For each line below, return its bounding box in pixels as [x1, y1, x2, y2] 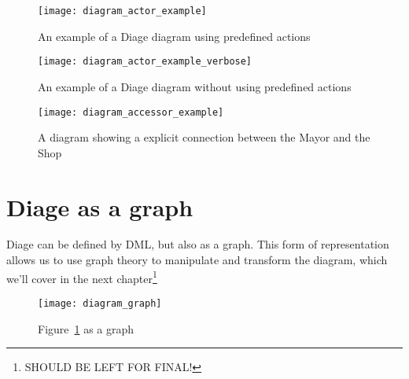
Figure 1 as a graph [38, 320, 134, 337]
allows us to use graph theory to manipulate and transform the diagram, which [6, 252, 388, 268]
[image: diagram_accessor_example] [38, 106, 224, 118]
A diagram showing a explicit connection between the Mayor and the [38, 129, 370, 145]
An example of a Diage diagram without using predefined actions [38, 78, 352, 94]
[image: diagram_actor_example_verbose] [38, 56, 252, 68]
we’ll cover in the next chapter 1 [6, 267, 157, 286]
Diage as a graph [6, 190, 193, 223]
